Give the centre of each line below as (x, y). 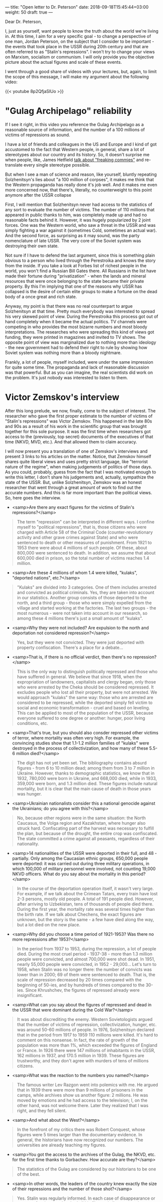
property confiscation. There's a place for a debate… (70, 647)
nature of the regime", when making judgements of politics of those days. (79, 466)
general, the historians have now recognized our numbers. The (80, 1140)
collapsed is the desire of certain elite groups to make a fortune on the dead (81, 291)
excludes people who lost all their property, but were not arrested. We (87, 692)
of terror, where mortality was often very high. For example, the (76, 738)
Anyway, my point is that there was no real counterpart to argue (69, 306)
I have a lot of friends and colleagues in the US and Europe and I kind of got (81, 144)
